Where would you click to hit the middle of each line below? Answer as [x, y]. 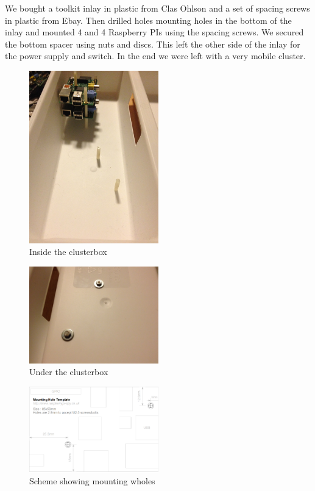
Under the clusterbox [69, 372]
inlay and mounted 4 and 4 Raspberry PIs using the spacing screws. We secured [154, 32]
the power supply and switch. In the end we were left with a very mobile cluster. [155, 56]
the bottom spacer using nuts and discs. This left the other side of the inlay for [153, 44]
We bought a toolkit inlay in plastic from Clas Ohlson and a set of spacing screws [157, 8]
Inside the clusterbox [68, 252]
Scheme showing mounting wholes [92, 480]
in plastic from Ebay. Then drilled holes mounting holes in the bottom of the [148, 20]
